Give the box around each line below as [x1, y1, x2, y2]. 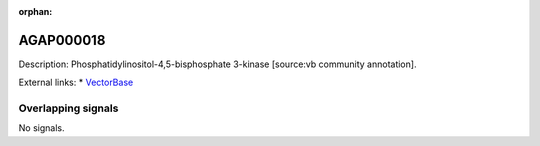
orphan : [18, 6, 53, 17]
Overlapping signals [18, 101, 119, 115]
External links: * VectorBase [18, 76, 134, 89]
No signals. [18, 122, 65, 134]
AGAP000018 [18, 31, 106, 49]
